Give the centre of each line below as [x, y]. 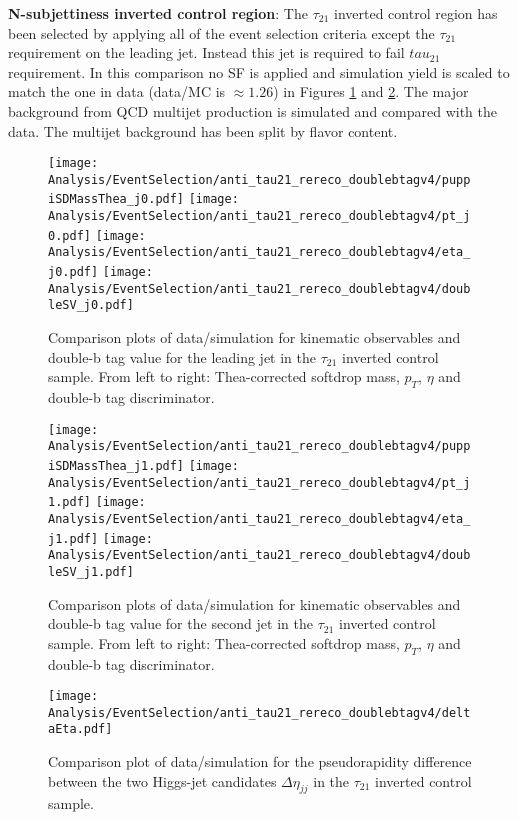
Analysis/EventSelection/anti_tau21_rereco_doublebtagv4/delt [259, 712]
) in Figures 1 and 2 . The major [371, 91]
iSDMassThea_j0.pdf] [116, 199]
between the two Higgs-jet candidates [162, 780]
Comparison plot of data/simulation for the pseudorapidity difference [260, 761]
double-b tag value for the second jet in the [180, 623]
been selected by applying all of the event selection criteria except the [221, 32]
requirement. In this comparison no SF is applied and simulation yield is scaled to [259, 71]
